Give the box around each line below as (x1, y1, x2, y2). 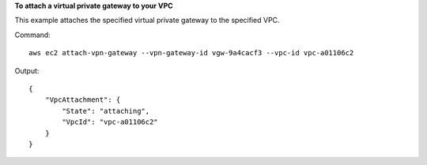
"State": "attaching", (62, 107, 150, 115)
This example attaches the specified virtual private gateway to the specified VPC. (14, 16, 280, 25)
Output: (14, 66, 40, 75)
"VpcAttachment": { (44, 96, 121, 104)
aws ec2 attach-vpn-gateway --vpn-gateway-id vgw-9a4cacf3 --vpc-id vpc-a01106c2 (28, 48, 354, 58)
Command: (14, 30, 51, 39)
